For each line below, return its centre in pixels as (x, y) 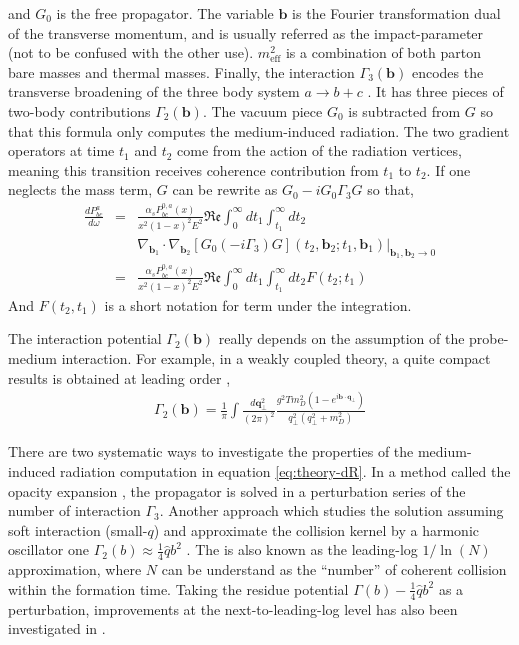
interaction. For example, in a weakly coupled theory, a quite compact (276, 357)
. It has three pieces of (435, 91)
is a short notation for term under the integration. (258, 304)
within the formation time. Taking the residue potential (178, 588)
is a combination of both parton (383, 52)
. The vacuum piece (262, 110)
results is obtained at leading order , (119, 377)
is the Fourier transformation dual (396, 13)
